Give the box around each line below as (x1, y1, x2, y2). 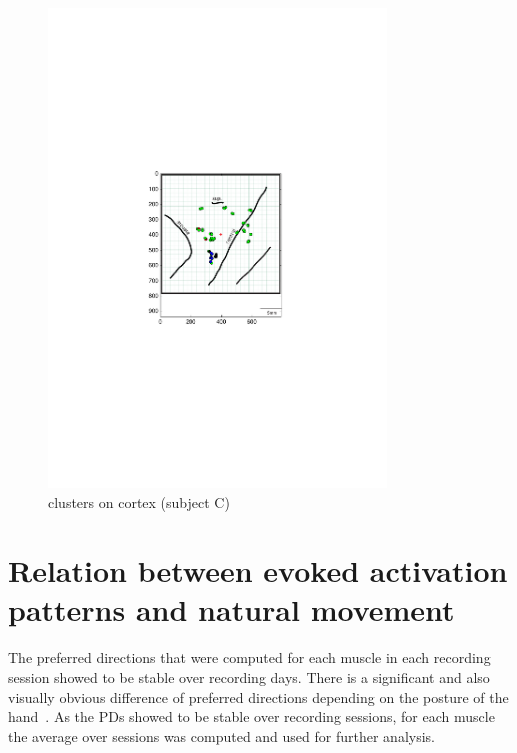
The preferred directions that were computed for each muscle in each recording (8, 647, 491, 668)
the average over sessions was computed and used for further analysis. (8, 725, 435, 746)
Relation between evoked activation (8, 550, 508, 591)
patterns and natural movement (8, 589, 455, 630)
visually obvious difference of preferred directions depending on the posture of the (8, 686, 509, 707)
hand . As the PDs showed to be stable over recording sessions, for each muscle (8, 706, 495, 727)
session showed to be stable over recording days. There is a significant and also (8, 667, 490, 688)
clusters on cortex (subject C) (48, 491, 230, 512)
